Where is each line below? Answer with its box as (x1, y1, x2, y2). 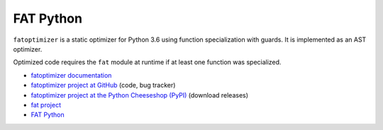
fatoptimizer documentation (30, 71, 112, 79)
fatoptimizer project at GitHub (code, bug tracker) (30, 81, 176, 90)
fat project (30, 100, 62, 109)
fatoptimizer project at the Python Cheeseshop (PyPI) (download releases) (30, 90, 248, 99)
